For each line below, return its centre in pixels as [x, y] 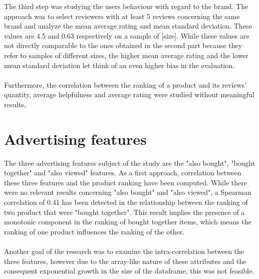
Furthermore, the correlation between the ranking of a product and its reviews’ [125, 84]
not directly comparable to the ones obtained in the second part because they [123, 45]
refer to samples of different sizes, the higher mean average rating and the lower [126, 55]
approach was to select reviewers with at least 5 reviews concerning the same [122, 16]
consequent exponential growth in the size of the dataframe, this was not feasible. [129, 271]
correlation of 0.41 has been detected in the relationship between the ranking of [126, 202]
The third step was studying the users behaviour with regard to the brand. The [126, 6]
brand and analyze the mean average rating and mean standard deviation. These [128, 26]
